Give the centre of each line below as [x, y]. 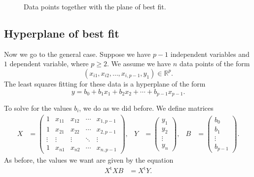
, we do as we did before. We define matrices [146, 108]
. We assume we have [139, 64]
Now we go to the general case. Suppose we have [77, 54]
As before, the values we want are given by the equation [89, 160]
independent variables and [210, 54]
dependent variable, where [49, 64]
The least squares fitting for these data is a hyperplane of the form [105, 83]
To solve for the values [38, 108]
